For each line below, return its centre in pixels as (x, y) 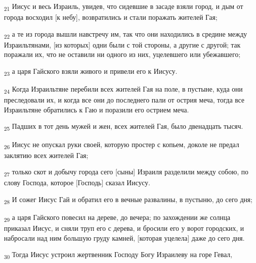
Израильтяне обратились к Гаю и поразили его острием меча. (97, 109)
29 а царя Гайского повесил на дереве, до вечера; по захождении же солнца (117, 218)
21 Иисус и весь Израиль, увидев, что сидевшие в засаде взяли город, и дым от (124, 7)
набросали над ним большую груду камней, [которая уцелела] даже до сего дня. (124, 237)
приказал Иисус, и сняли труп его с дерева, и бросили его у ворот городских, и (124, 228)
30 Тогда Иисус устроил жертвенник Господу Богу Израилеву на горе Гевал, (118, 255)
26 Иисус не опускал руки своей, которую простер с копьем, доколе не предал (122, 145)
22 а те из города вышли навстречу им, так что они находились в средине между (126, 34)
